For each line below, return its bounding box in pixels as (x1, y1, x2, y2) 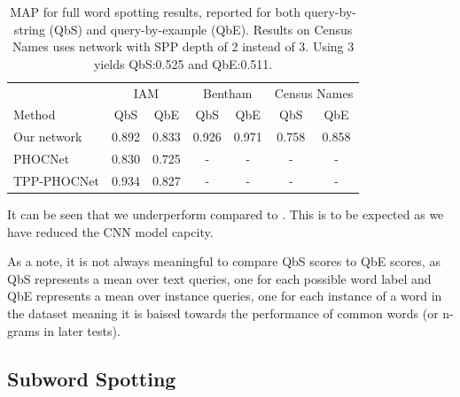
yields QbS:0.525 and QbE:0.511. (93, 54, 273, 73)
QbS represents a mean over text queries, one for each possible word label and (7, 269, 432, 287)
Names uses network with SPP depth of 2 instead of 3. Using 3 (12, 37, 355, 56)
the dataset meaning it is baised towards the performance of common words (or (7, 304, 439, 323)
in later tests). (43, 321, 121, 340)
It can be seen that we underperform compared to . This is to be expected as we (7, 205, 444, 224)
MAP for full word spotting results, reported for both (10, 3, 300, 20)
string (13, 19, 45, 38)
